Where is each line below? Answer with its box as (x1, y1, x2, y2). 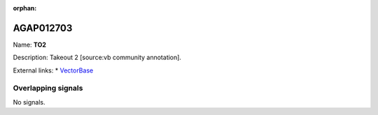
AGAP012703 (13, 22, 73, 34)
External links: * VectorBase (13, 66, 94, 75)
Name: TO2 (13, 40, 47, 49)
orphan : (13, 4, 37, 12)
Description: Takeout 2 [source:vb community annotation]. (13, 53, 182, 62)
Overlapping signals (13, 84, 83, 93)
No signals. (13, 98, 45, 106)
